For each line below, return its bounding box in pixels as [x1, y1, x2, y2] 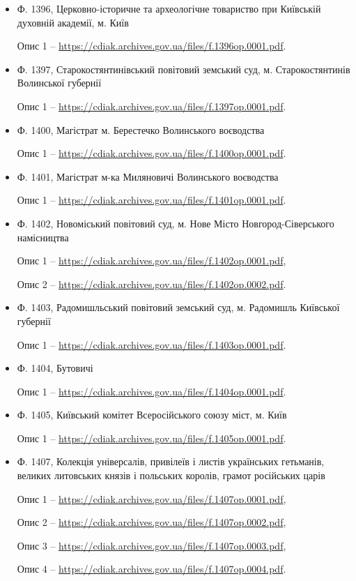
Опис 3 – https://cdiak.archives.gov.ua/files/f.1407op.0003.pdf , [17, 538, 286, 552]
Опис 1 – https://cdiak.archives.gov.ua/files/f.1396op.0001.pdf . [17, 38, 286, 53]
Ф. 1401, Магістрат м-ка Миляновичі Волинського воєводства [17, 169, 279, 183]
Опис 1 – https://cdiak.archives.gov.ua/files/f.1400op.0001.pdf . [17, 146, 286, 160]
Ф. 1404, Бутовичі [17, 361, 93, 375]
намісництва [17, 229, 69, 244]
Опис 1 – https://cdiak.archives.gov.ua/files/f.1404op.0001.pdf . [17, 384, 286, 398]
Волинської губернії [17, 75, 102, 90]
